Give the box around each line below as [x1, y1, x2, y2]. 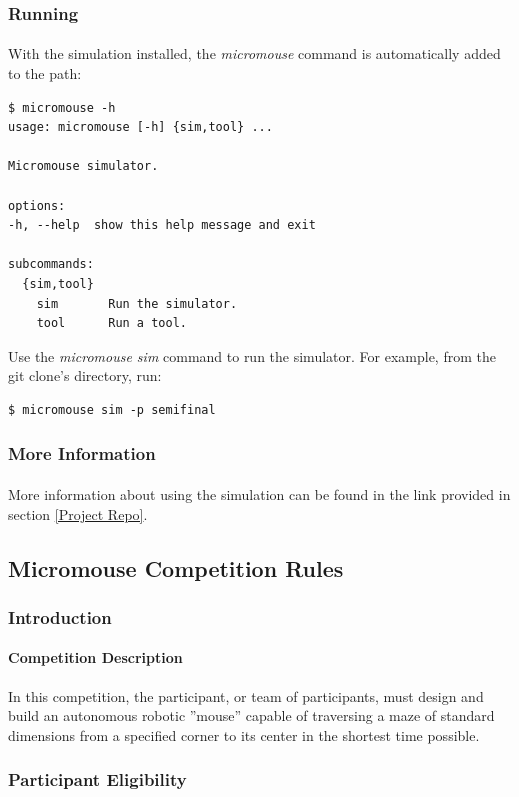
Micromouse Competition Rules [8, 552, 344, 583]
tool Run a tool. [36, 316, 187, 331]
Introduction [8, 604, 112, 629]
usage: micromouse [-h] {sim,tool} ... [8, 120, 273, 135]
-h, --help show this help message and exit [8, 218, 316, 233]
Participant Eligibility [8, 767, 187, 792]
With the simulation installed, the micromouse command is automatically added [8, 43, 501, 64]
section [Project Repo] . [8, 503, 148, 524]
